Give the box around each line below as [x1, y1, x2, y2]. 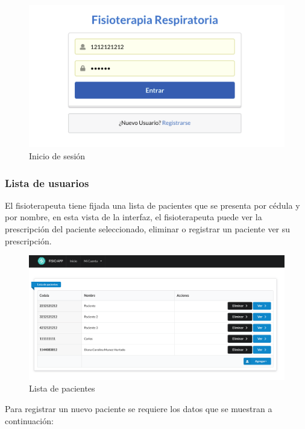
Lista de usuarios [5, 175, 89, 190]
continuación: [5, 414, 54, 427]
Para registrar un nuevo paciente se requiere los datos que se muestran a [5, 402, 272, 415]
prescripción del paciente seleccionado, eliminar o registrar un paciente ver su [5, 223, 291, 235]
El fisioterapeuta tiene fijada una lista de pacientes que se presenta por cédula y [5, 199, 300, 211]
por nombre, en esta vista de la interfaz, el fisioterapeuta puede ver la [5, 211, 262, 223]
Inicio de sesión [29, 150, 86, 162]
